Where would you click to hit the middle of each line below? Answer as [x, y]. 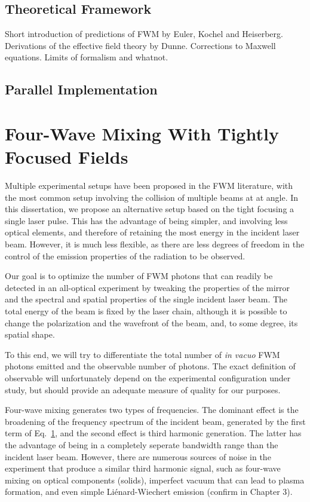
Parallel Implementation [81, 89]
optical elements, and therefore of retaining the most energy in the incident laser [152, 232]
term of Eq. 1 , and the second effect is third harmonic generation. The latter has [153, 433]
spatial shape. [30, 334]
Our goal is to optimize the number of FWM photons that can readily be [139, 276]
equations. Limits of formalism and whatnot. [87, 57]
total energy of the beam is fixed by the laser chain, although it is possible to [146, 311]
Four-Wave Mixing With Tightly [142, 133]
